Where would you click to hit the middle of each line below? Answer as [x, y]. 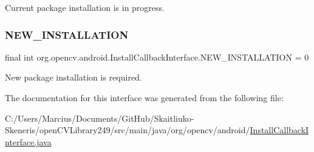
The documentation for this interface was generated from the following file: [144, 97]
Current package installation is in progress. [85, 7]
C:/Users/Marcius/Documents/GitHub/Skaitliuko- [100, 118]
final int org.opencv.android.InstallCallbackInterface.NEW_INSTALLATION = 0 [157, 57]
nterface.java [28, 141]
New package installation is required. [73, 77]
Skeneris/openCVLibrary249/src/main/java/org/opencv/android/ [128, 130]
